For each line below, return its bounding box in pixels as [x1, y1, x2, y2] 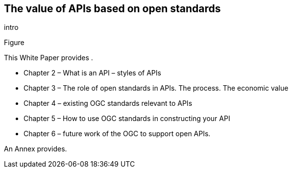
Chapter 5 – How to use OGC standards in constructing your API [24, 114, 230, 123]
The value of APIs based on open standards [4, 2, 221, 15]
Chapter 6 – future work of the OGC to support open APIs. [24, 129, 211, 138]
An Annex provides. [4, 145, 67, 153]
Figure [4, 38, 24, 47]
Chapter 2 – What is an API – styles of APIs [24, 69, 161, 77]
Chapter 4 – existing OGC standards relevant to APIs [24, 99, 193, 108]
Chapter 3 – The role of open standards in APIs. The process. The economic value [24, 84, 289, 93]
